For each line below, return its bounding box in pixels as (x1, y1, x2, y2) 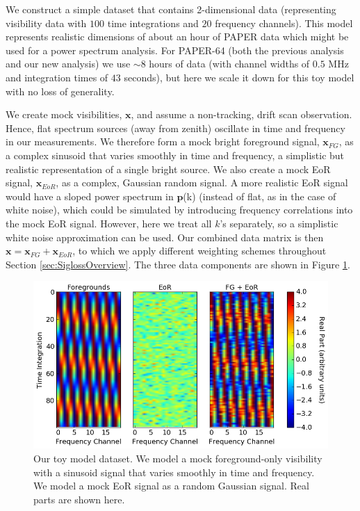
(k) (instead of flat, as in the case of (183, 188, 336, 203)
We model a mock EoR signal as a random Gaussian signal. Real (33, 478, 309, 493)
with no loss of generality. (6, 83, 115, 98)
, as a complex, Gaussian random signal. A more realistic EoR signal (56, 175, 348, 190)
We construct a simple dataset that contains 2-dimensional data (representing (6, 2, 336, 16)
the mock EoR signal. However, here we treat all (6, 216, 212, 230)
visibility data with (6, 15, 87, 30)
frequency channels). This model (215, 15, 353, 30)
